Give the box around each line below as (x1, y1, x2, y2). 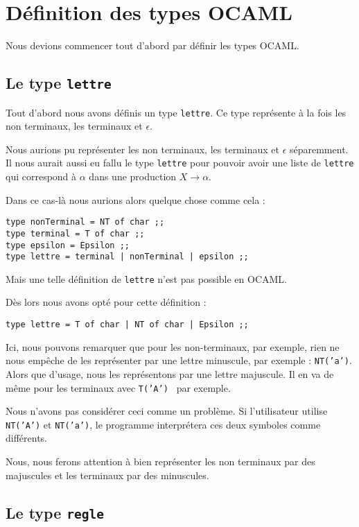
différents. (6, 431, 48, 445)
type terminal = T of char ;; (6, 228, 145, 239)
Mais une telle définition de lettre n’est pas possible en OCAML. (6, 271, 287, 286)
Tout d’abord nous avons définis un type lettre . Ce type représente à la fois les (6, 105, 347, 119)
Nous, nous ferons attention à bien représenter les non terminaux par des (6, 454, 315, 469)
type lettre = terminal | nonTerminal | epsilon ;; (6, 252, 249, 262)
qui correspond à (6, 169, 77, 183)
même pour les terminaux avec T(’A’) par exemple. (6, 380, 231, 395)
